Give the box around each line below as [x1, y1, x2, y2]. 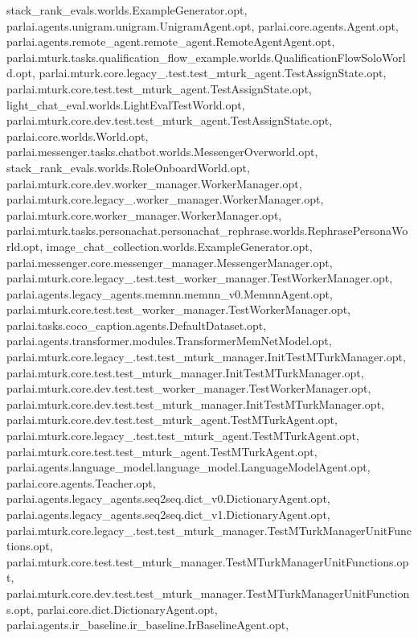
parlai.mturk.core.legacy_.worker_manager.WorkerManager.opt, [6, 191, 324, 208]
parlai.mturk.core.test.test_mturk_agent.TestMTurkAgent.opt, [6, 442, 318, 459]
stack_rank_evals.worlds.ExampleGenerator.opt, [6, 2, 248, 18]
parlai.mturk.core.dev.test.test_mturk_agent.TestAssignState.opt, [6, 112, 333, 129]
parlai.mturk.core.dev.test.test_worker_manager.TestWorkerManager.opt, [6, 380, 371, 397]
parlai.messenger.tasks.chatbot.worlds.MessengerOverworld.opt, [6, 143, 318, 160]
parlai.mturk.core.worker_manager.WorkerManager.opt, [6, 206, 282, 223]
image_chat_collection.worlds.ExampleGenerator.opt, [46, 237, 313, 254]
